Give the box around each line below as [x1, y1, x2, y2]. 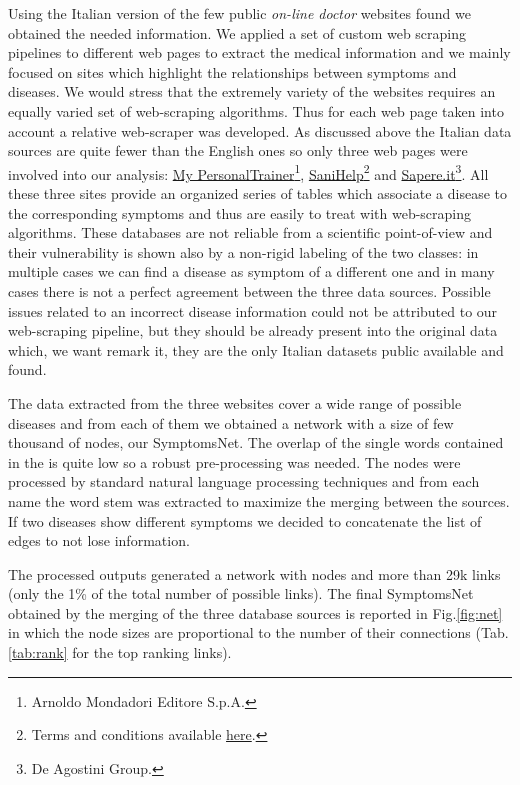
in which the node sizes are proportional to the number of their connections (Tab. [8, 622, 509, 643]
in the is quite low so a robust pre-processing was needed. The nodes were [8, 451, 461, 472]
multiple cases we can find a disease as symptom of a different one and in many [8, 261, 495, 282]
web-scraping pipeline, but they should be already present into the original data [8, 320, 498, 341]
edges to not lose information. [8, 530, 190, 551]
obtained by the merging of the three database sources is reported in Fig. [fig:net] [8, 602, 503, 623]
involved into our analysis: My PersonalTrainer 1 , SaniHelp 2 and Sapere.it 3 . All [8, 160, 489, 184]
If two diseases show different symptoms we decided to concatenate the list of [8, 510, 482, 531]
